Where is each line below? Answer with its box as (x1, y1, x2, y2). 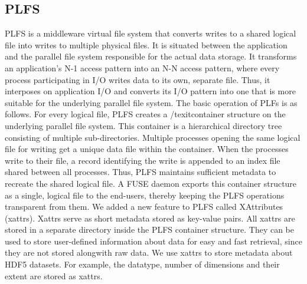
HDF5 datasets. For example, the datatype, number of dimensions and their (5, 258, 280, 270)
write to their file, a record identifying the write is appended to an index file (5, 154, 280, 166)
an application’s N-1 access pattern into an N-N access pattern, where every (5, 61, 280, 74)
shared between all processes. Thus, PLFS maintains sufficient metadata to (5, 166, 276, 178)
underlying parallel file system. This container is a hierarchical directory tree (5, 119, 282, 131)
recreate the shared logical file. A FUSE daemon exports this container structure (5, 177, 297, 189)
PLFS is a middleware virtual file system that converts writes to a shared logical (5, 27, 296, 39)
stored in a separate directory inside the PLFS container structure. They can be (5, 223, 294, 236)
